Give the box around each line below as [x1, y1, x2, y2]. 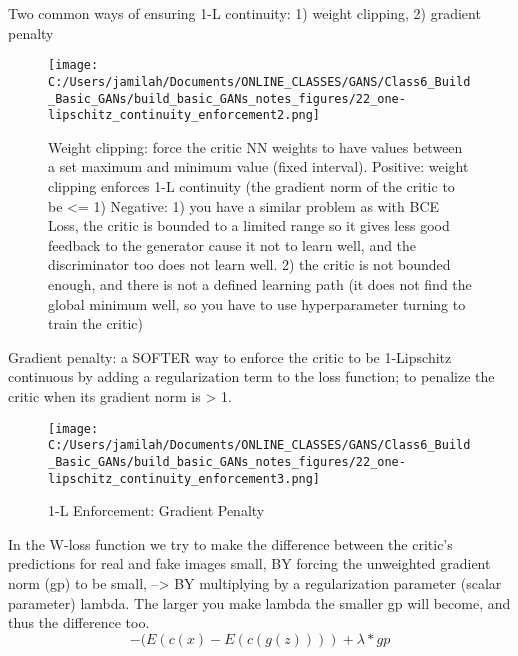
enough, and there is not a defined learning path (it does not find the [48, 273, 472, 294]
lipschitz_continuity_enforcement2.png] [48, 108, 321, 123]
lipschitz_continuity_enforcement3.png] [48, 471, 321, 486]
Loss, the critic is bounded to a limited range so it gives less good [48, 215, 450, 236]
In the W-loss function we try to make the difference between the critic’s [8, 533, 453, 554]
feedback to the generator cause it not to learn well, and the [48, 234, 417, 255]
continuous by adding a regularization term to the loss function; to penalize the [8, 366, 495, 387]
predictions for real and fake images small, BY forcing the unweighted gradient [8, 553, 491, 574]
